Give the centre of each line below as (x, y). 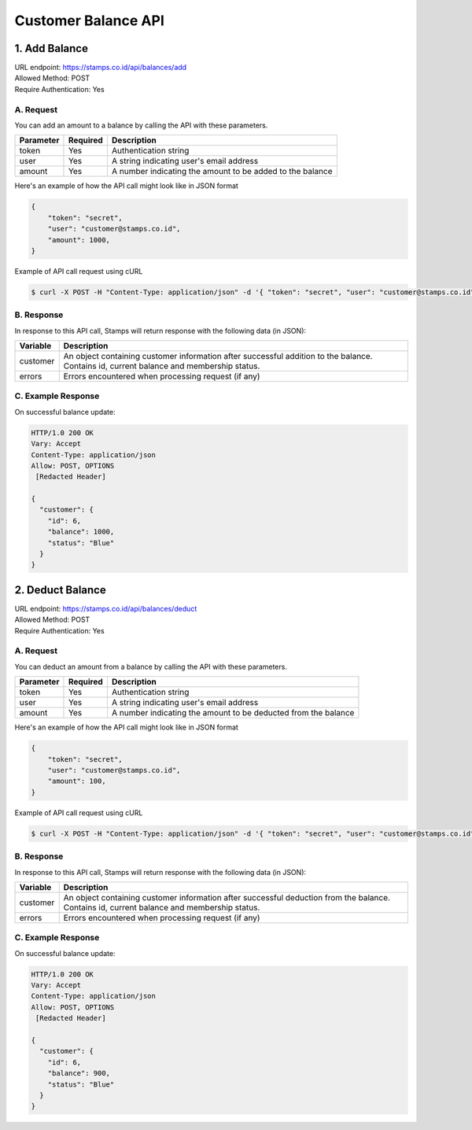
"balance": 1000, (81, 532)
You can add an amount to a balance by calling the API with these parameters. (141, 125)
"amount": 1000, (79, 240)
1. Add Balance (51, 48)
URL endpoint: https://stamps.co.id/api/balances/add (101, 68)
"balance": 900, (79, 1073)
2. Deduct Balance (60, 590)
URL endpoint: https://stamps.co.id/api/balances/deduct (106, 608)
